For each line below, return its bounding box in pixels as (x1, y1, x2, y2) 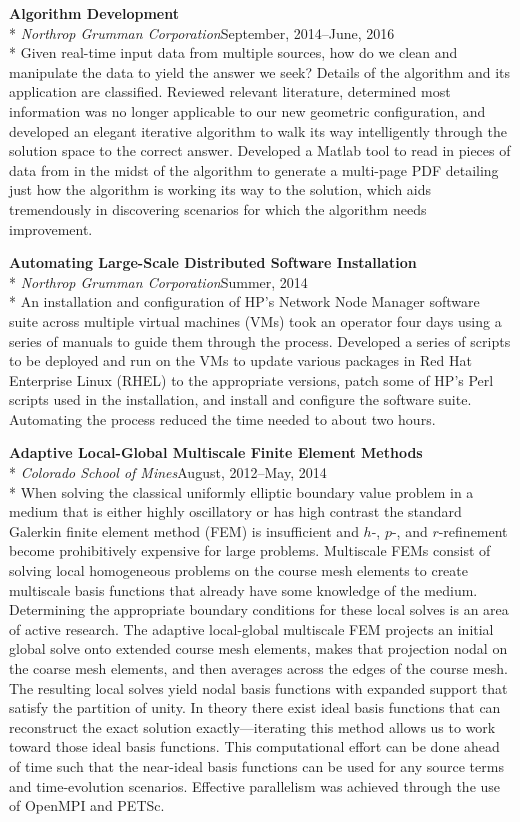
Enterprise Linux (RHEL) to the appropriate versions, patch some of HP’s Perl (9, 369, 494, 390)
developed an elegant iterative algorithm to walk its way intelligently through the (9, 120, 507, 141)
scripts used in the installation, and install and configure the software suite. (9, 389, 472, 410)
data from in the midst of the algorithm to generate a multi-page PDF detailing (9, 159, 499, 180)
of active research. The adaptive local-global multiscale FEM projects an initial (9, 618, 494, 639)
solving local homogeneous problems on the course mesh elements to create (9, 560, 469, 581)
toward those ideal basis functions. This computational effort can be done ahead (9, 736, 500, 757)
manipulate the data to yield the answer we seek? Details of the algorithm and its (9, 61, 511, 82)
